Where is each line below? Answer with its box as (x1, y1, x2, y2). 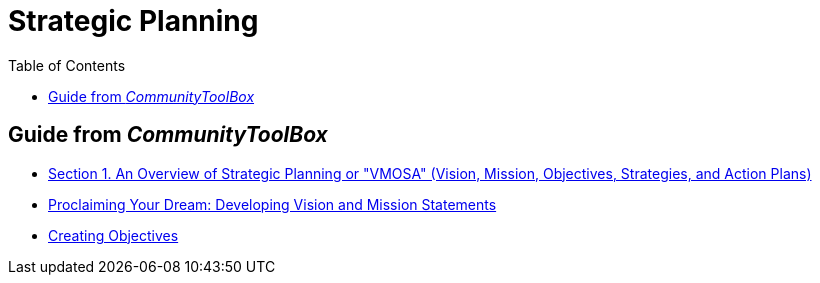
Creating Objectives (48, 226, 179, 244)
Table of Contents (8, 56, 126, 74)
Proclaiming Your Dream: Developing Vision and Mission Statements (48, 195, 497, 213)
